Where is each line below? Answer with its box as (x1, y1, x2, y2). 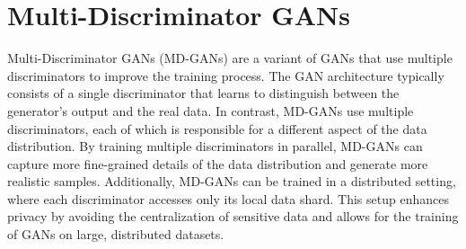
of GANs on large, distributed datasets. (7, 225, 224, 244)
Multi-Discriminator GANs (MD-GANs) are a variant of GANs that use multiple (7, 49, 453, 67)
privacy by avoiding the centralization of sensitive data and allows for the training (7, 207, 459, 226)
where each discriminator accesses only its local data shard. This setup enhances (7, 189, 449, 208)
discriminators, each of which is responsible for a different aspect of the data (7, 119, 427, 138)
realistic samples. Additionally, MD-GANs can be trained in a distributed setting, (7, 172, 456, 191)
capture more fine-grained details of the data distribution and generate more (7, 154, 428, 173)
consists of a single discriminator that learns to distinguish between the (7, 84, 400, 102)
